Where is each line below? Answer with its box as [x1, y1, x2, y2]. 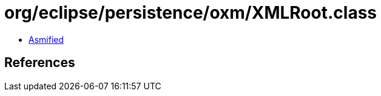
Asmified [29, 34, 64, 45]
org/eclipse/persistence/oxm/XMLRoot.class [4, 2, 377, 23]
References [4, 55, 75, 71]
